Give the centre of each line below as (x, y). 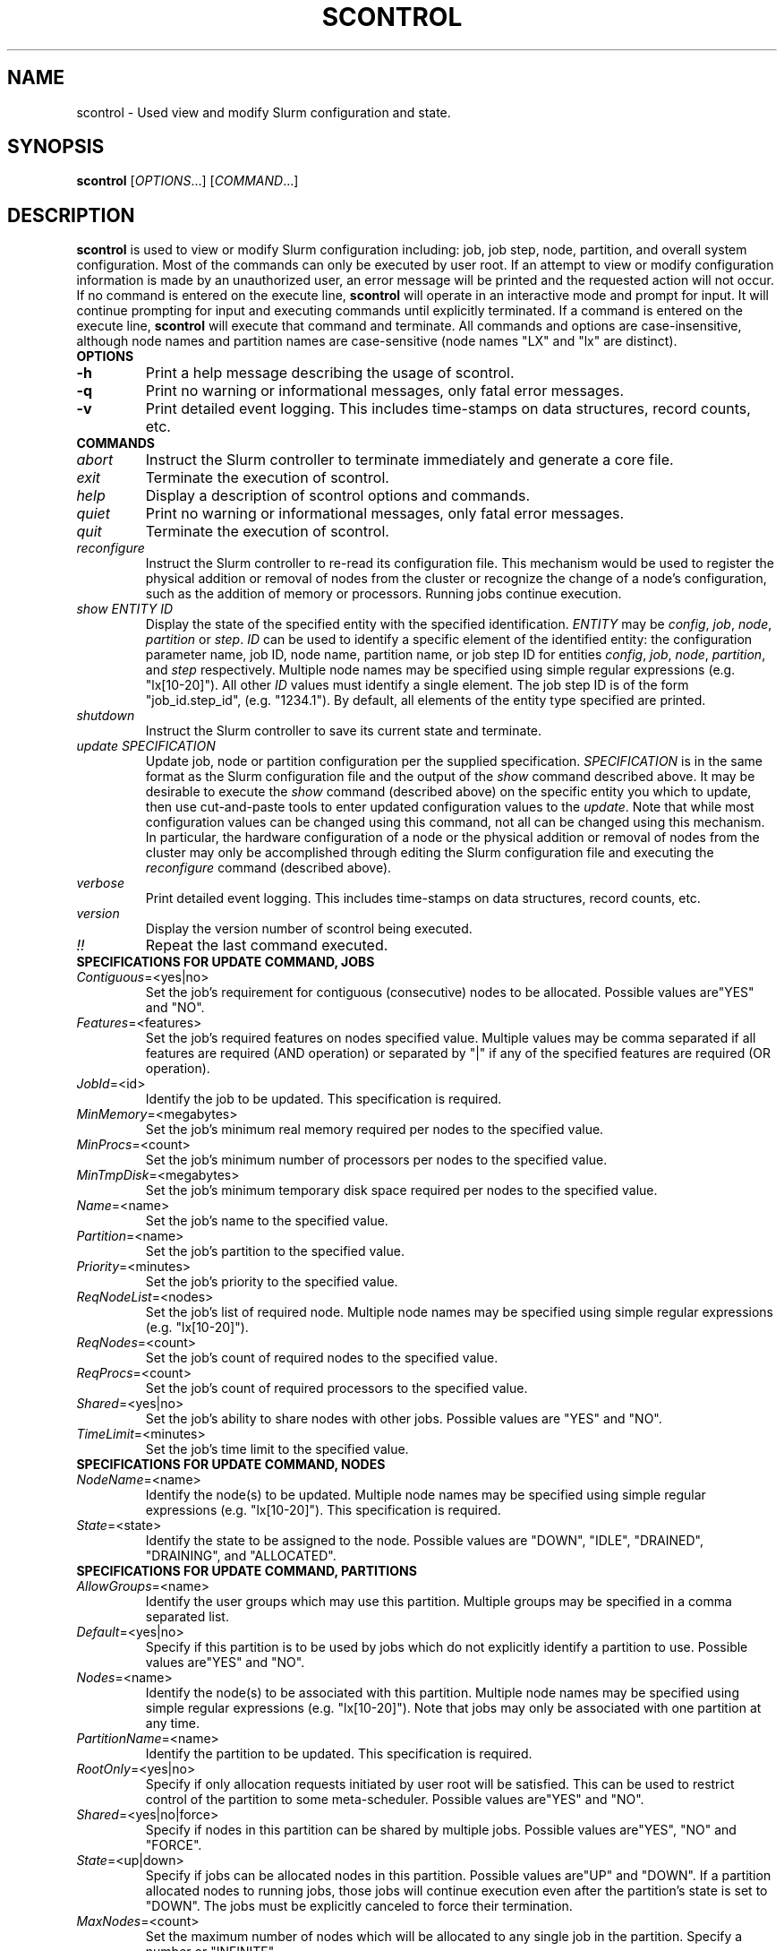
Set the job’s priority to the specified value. (272, 1282)
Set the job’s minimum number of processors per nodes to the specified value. (376, 1160)
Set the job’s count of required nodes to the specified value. (322, 1358)
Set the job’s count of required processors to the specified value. (337, 1388)
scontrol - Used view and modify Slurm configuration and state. (264, 112)
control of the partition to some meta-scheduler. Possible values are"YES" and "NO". (395, 1800)
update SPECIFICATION (146, 746)
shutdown (106, 716)
